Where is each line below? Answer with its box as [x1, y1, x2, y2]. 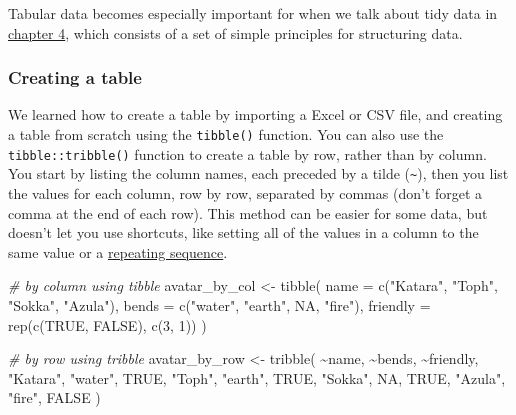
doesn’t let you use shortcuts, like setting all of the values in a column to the [8, 222, 479, 243]
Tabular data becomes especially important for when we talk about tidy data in [8, 3, 498, 23]
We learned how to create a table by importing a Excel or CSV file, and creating [8, 104, 503, 125]
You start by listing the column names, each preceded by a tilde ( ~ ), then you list [8, 163, 509, 184]
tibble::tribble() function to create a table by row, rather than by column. [8, 143, 487, 164]
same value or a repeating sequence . [8, 241, 228, 262]
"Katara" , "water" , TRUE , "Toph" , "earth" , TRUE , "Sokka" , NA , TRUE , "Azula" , [8, 367, 506, 388]
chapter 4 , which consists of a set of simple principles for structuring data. [8, 22, 463, 43]
